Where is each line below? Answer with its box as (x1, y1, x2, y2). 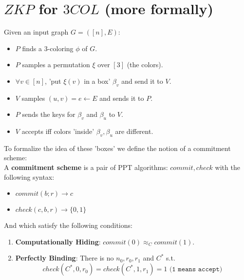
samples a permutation (22, 59, 90, 70)
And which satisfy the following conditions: (4, 220, 132, 230)
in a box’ (84, 75, 111, 86)
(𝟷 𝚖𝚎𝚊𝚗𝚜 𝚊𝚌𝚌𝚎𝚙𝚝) (169, 266, 223, 273)
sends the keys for (22, 109, 75, 119)
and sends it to (99, 93, 144, 103)
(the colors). (127, 59, 163, 70)
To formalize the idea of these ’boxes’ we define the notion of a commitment (4, 143, 231, 153)
